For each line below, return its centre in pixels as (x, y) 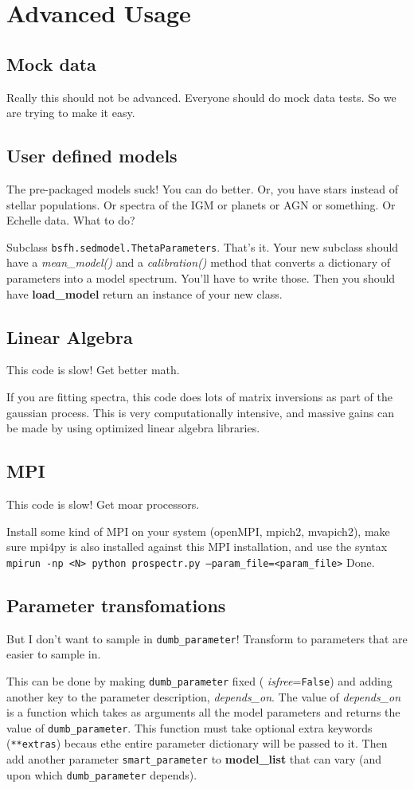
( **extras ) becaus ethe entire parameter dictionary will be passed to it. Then (197, 743)
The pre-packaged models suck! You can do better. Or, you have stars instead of (203, 188)
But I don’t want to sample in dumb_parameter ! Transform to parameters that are (207, 638)
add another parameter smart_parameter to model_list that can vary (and (194, 759)
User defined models (92, 156)
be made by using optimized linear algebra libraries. (133, 428)
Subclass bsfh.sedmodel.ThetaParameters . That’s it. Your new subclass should (203, 246)
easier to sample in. (54, 654)
